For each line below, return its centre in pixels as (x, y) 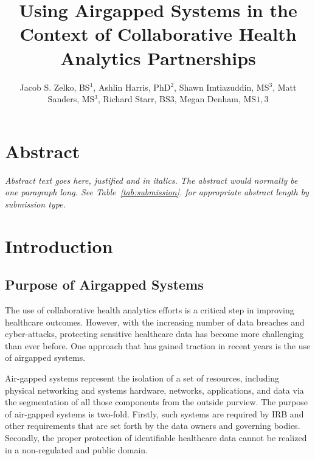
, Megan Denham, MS (215, 99)
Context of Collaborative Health (158, 34)
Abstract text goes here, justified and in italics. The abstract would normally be (151, 180)
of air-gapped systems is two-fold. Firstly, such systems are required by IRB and (154, 413)
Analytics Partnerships (158, 57)
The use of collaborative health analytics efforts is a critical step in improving (150, 309)
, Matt (285, 87)
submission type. (35, 204)
